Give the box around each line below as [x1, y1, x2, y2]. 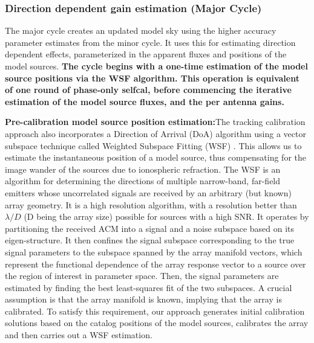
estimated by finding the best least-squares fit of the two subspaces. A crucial [5, 281, 292, 293]
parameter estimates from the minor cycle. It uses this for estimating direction [5, 36, 296, 48]
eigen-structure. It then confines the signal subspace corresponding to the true [5, 234, 295, 246]
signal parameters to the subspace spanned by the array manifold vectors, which [5, 245, 303, 258]
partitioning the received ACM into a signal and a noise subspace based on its [5, 222, 295, 234]
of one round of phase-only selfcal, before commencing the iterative [5, 83, 292, 96]
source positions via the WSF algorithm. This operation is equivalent [5, 71, 299, 84]
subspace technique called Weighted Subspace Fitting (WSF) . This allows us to [5, 139, 302, 152]
